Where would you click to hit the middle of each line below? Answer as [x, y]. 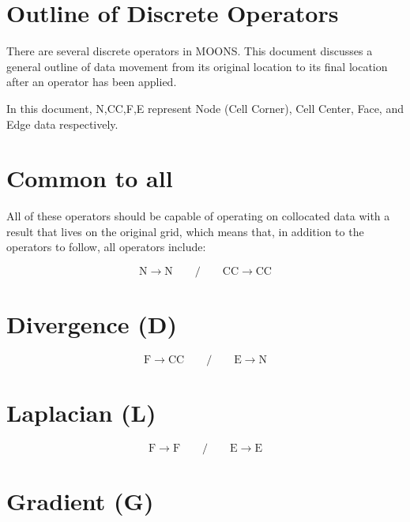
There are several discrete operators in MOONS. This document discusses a [190, 51]
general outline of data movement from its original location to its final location [197, 66]
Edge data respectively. [62, 124]
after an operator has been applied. [92, 82]
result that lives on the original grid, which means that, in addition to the [185, 231]
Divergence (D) [92, 324]
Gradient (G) [80, 501]
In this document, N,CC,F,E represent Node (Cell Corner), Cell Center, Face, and [205, 108]
